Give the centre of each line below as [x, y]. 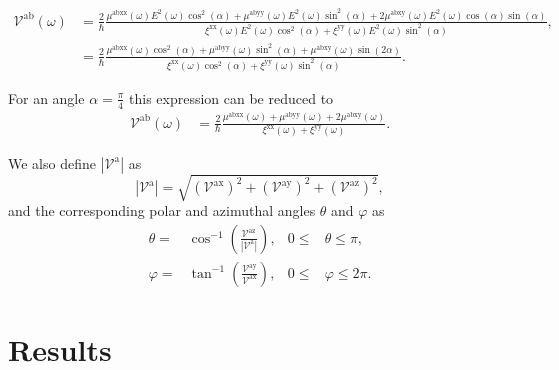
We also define [52, 162]
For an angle [46, 97]
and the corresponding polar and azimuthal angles [162, 210]
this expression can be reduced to [231, 97]
